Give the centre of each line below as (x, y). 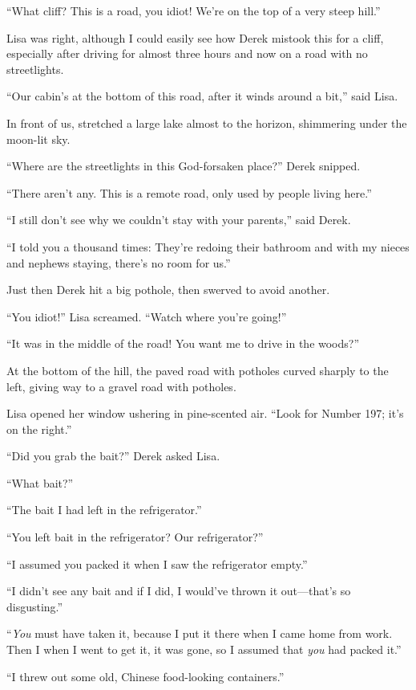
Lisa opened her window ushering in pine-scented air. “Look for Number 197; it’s (205, 413)
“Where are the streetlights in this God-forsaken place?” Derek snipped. (184, 166)
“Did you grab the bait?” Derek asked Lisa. (113, 456)
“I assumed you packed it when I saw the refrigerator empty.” (157, 563)
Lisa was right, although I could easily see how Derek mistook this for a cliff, (195, 37)
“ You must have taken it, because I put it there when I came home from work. (200, 633)
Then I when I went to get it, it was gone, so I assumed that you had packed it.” (204, 649)
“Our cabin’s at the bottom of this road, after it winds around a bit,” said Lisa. (202, 96)
